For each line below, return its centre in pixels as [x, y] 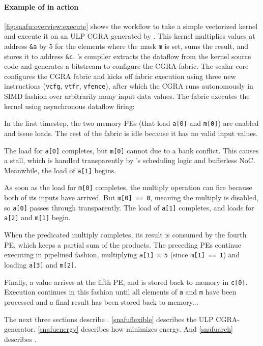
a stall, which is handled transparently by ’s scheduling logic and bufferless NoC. [130, 160]
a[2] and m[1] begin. [37, 217]
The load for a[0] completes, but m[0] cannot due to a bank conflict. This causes [131, 150]
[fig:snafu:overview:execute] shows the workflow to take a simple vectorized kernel [131, 26]
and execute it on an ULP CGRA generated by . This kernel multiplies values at [130, 36]
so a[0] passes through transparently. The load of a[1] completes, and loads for [129, 207]
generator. [20, 329]
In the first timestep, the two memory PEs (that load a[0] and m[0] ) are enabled [131, 123]
